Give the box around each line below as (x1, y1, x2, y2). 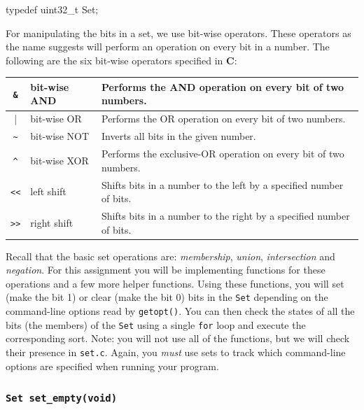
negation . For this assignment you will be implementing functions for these (6, 262, 325, 277)
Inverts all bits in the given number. (101, 129, 256, 143)
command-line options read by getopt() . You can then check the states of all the (6, 304, 355, 318)
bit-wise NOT (30, 129, 90, 143)
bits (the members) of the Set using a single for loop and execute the (6, 317, 306, 332)
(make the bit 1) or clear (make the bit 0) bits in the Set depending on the (6, 290, 328, 304)
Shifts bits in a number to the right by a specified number (101, 208, 350, 222)
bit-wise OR (30, 111, 82, 126)
